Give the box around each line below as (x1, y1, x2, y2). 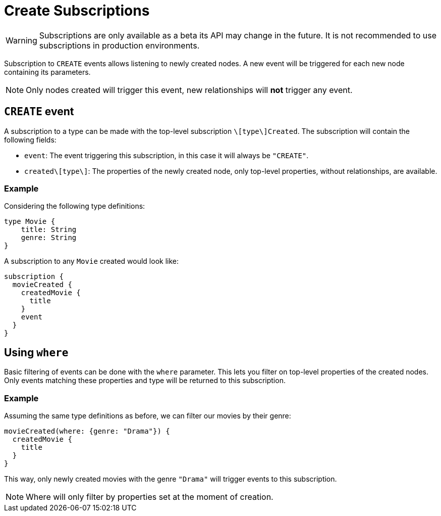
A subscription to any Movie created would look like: (4, 257, 179, 266)
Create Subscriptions (4, 2, 150, 19)
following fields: (4, 135, 57, 144)
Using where (4, 346, 69, 359)
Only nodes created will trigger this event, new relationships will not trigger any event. (26, 84, 353, 95)
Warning (6, 35, 37, 45)
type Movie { (4, 217, 56, 226)
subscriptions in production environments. (39, 40, 200, 51)
